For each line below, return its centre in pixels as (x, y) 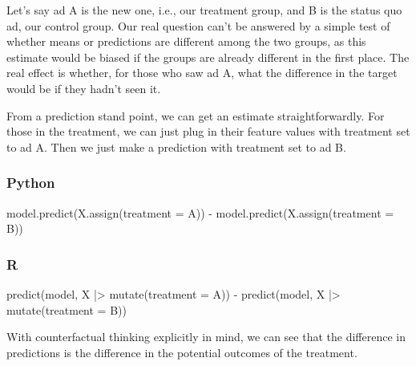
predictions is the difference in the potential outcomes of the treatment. (182, 352)
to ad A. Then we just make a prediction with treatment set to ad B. (176, 146)
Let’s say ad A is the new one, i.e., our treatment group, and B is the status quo (204, 10)
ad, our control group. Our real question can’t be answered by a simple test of (198, 25)
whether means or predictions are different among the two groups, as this (186, 41)
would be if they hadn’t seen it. (84, 88)
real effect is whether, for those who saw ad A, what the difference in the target (202, 73)
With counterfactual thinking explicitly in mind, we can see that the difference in (206, 337)
